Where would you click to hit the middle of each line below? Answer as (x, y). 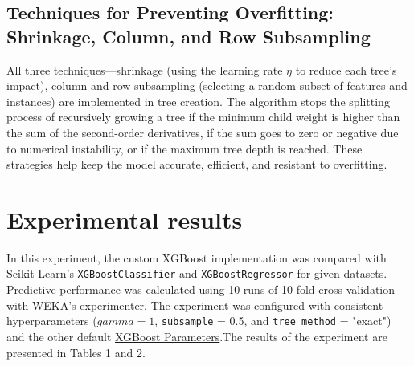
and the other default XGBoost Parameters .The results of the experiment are (197, 336)
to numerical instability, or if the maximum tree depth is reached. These (184, 148)
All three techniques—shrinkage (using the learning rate (145, 69)
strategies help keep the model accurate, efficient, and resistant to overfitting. (197, 164)
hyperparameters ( (52, 321)
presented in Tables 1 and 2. (76, 352)
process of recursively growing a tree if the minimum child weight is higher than (203, 117)
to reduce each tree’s (346, 69)
